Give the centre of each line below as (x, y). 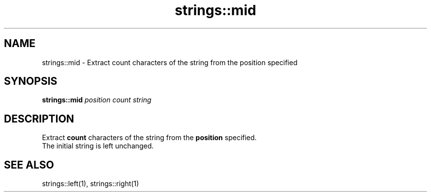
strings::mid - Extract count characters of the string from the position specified (170, 62)
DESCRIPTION (39, 119)
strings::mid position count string (97, 100)
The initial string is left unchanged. (98, 146)
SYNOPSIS (31, 81)
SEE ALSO (29, 165)
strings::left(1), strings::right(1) (91, 184)
